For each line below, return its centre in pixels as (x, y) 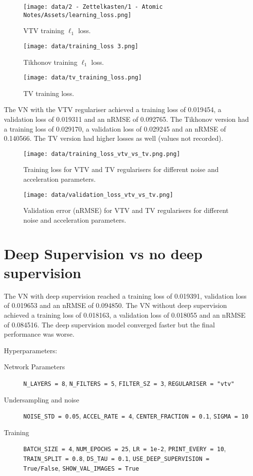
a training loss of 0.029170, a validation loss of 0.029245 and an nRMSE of (115, 128)
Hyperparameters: (31, 350)
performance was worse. (39, 334)
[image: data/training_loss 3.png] (81, 46)
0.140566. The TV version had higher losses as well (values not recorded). (114, 138)
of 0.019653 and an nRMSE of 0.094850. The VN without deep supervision (116, 305)
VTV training (44, 30)
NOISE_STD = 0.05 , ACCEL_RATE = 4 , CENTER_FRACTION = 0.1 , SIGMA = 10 (136, 416)
